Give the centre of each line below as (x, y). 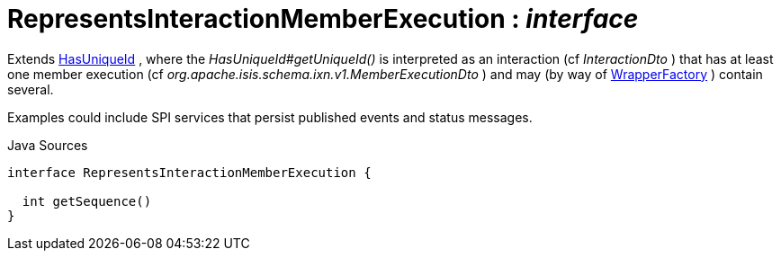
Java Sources (48, 145)
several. (31, 89)
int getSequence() (87, 201)
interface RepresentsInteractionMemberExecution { (189, 172)
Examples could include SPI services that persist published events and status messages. (270, 117)
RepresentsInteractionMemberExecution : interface (323, 19)
